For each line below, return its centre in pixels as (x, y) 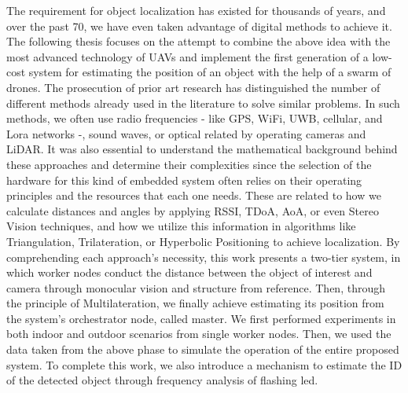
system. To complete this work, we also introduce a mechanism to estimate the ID (204, 364)
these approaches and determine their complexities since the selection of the (189, 164)
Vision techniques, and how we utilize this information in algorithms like (181, 226)
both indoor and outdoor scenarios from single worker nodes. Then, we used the (199, 334)
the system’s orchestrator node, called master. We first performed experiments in (201, 318)
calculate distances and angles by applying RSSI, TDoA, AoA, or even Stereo (193, 210)
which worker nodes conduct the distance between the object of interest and (189, 272)
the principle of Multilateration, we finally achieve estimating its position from (195, 303)
